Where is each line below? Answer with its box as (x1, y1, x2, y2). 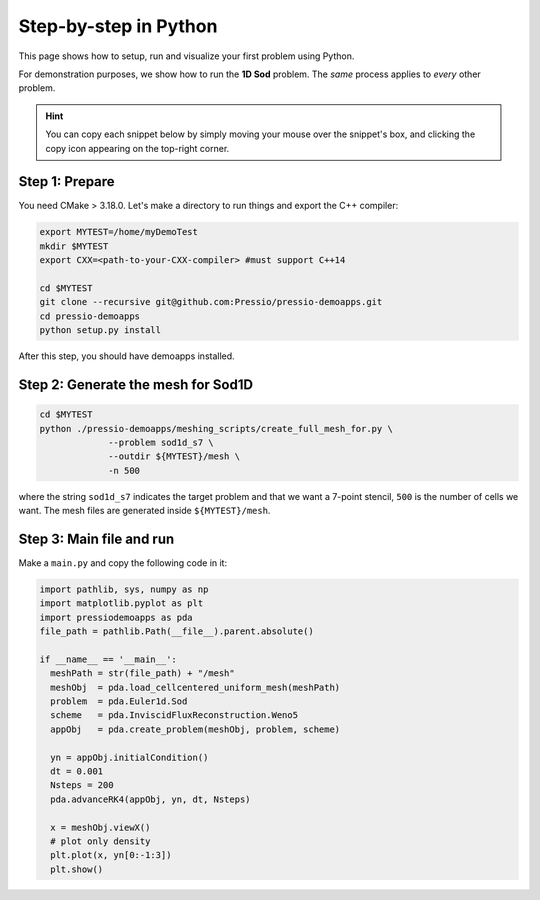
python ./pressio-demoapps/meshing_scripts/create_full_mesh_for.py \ (39, 423, 394, 434)
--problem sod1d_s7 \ (108, 436, 214, 448)
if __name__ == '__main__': (39, 653, 177, 665)
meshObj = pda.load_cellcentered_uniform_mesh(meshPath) (50, 681, 341, 693)
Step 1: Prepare (18, 173, 115, 190)
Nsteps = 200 (50, 780, 114, 791)
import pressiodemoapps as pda (39, 611, 194, 623)
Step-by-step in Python (18, 15, 218, 37)
